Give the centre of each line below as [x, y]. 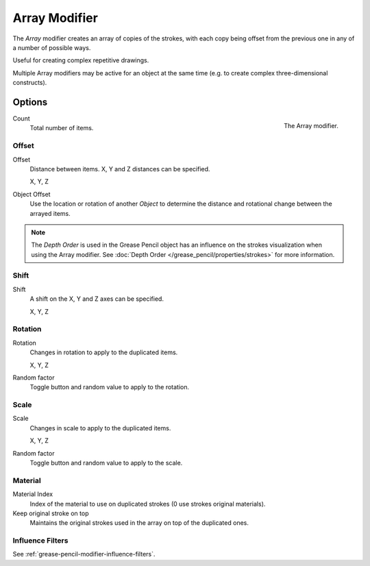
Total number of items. [62, 128]
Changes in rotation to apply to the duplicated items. [104, 352]
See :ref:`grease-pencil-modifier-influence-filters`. [84, 554]
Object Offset [32, 194]
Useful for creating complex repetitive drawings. [81, 60]
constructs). [30, 83]
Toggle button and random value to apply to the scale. [106, 463]
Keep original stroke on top [51, 513]
